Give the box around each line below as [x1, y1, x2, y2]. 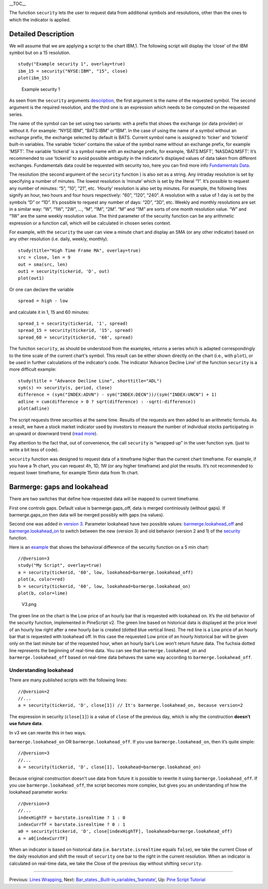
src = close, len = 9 [18, 255, 70, 260]
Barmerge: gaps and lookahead [9, 483, 109, 491]
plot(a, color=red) [18, 577, 66, 582]
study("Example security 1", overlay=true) [18, 61, 126, 67]
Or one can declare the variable [9, 286, 74, 293]
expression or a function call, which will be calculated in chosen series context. [9, 220, 171, 226]
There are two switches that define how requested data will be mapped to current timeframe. [9, 496, 200, 502]
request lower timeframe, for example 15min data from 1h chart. [9, 470, 139, 476]
